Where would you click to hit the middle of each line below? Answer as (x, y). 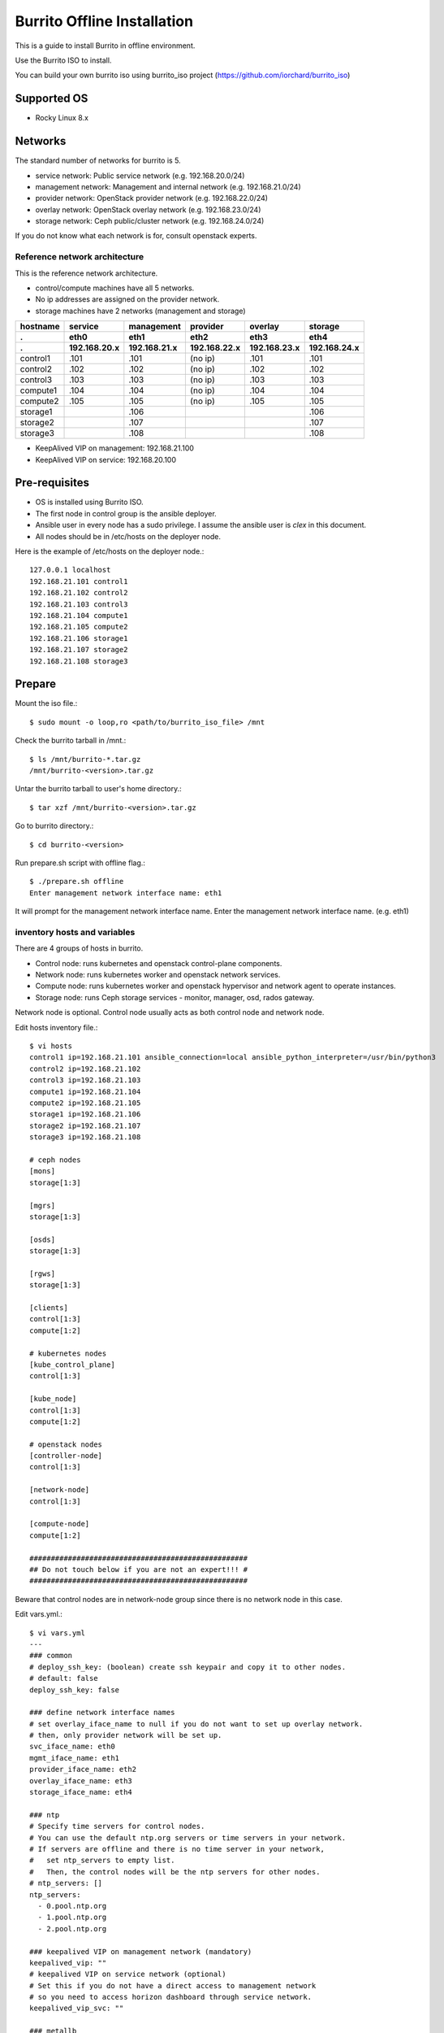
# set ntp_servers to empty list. (102, 1861)
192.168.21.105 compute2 (79, 627)
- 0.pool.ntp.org (72, 1906)
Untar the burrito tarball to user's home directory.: (98, 789)
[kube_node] (53, 1399)
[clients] (49, 1308)
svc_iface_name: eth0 (72, 1747)
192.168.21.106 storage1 (79, 638)
